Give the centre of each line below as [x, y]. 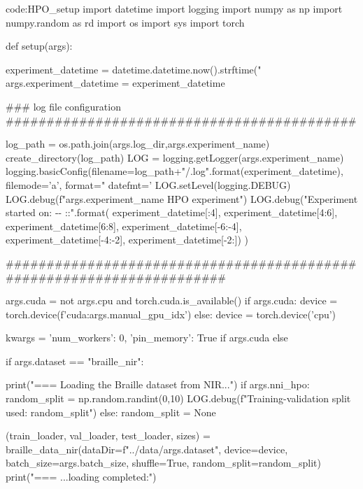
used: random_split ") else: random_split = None [111, 412]
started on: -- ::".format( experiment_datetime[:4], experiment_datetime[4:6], [172, 212]
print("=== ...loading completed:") [81, 477]
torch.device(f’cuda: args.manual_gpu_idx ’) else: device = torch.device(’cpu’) [171, 314]
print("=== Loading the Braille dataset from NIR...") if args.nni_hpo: [158, 384]
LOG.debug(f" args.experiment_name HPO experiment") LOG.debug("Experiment [182, 198]
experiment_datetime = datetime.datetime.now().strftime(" [134, 69]
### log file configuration [63, 106]
